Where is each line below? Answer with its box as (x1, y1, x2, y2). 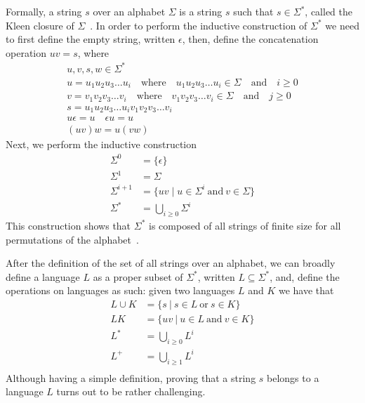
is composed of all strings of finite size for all (149, 218, 341, 232)
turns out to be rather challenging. (56, 384, 206, 399)
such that (233, 4, 274, 18)
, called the (305, 4, 352, 18)
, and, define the (270, 269, 340, 284)
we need (325, 18, 359, 32)
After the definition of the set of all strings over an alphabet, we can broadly (6, 256, 336, 270)
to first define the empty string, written (6, 32, 175, 46)
